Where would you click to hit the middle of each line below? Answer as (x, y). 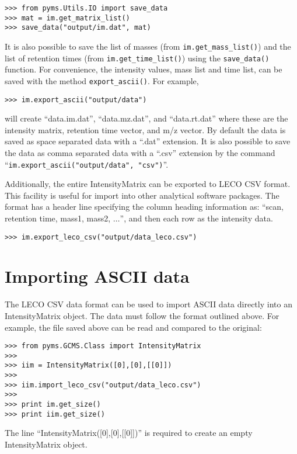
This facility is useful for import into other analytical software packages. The (142, 195)
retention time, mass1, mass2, (58, 218)
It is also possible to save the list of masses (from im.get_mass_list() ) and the (148, 46)
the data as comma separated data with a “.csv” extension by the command (140, 152)
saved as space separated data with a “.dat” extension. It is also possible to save (148, 141)
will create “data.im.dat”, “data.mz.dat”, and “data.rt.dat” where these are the (146, 118)
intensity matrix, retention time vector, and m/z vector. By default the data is (145, 129)
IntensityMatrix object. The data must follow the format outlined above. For (142, 315)
